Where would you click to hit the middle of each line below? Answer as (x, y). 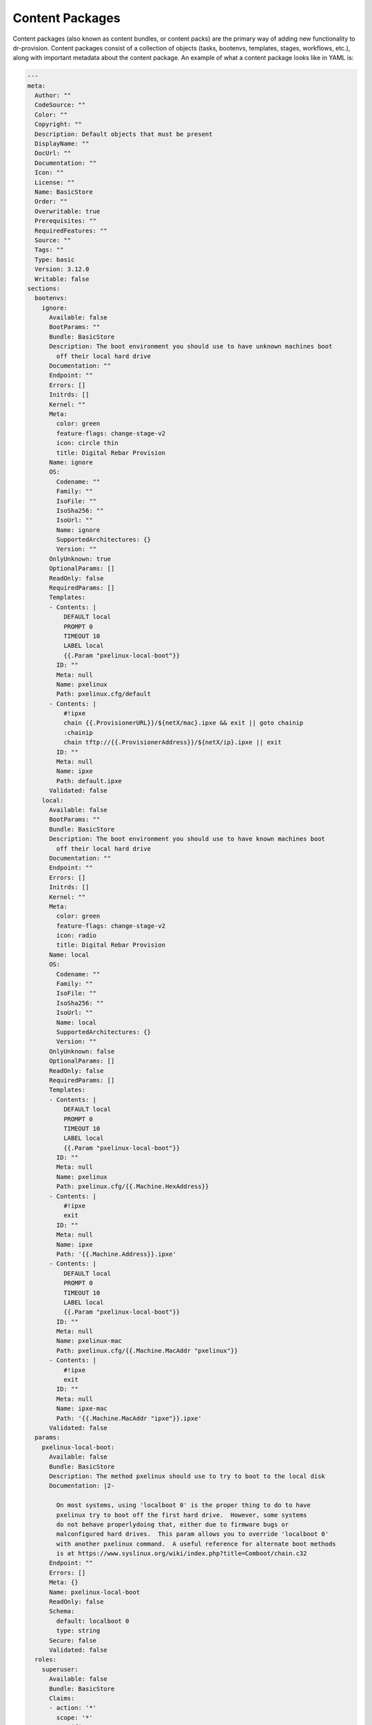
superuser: (60, 1669)
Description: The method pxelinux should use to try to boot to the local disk (187, 1476)
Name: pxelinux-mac (89, 1341)
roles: (46, 1660)
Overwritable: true (68, 211)
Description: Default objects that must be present (124, 134)
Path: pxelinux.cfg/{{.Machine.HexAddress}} (133, 1186)
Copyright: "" (59, 125)
